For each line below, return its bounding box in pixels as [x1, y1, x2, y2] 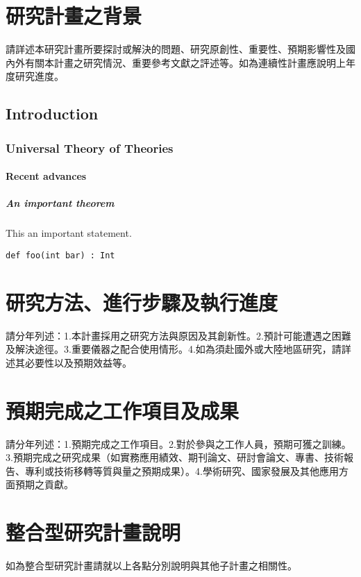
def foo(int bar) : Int [6, 250, 115, 260]
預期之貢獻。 [15, 477, 74, 492]
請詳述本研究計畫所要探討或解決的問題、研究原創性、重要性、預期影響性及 [6, 42, 346, 56]
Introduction [6, 103, 99, 124]
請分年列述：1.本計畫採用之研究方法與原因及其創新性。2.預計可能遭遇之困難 [6, 328, 351, 342]
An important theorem [6, 196, 115, 210]
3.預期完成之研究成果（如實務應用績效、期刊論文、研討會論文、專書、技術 [6, 450, 344, 465]
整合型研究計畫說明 [6, 518, 181, 546]
